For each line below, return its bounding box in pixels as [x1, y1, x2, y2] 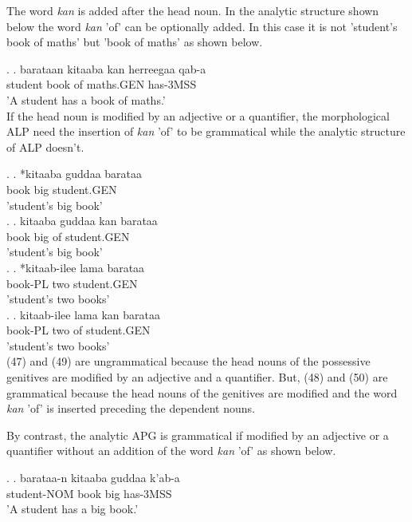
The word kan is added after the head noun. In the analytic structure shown [6, 2, 379, 18]
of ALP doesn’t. [6, 138, 84, 155]
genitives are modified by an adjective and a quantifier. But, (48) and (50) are [6, 369, 388, 386]
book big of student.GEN [6, 227, 130, 244]
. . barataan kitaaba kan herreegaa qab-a [6, 60, 206, 77]
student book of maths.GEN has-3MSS [6, 76, 197, 93]
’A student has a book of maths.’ [6, 91, 166, 108]
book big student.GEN [6, 180, 117, 197]
